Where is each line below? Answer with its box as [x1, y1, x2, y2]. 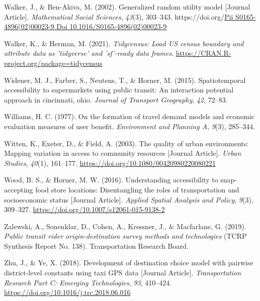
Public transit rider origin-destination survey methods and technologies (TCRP [4, 231, 247, 241]
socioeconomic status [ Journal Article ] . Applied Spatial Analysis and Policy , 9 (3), [4, 194, 253, 205]
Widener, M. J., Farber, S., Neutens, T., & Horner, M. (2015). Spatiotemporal [4, 74, 246, 85]
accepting [4, 184, 33, 194]
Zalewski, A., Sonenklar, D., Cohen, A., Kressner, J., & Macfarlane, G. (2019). [4, 221, 246, 231]
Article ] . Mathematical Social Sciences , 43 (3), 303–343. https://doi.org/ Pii [4, 11, 233, 22]
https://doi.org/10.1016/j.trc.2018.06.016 [4, 287, 131, 297]
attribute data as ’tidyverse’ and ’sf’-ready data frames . [4, 48, 174, 58]
